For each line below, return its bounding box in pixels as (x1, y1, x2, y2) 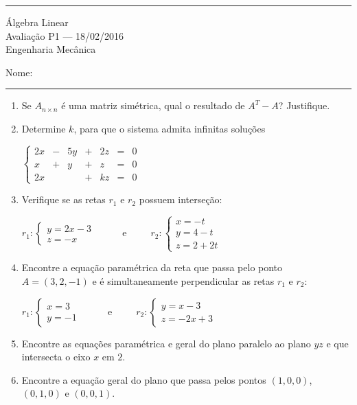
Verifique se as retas (21, 192, 106, 207)
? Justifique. (278, 98, 330, 113)
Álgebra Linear (5, 15, 69, 29)
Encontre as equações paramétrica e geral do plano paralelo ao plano (21, 336, 311, 350)
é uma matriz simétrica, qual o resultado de (61, 98, 245, 113)
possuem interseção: (139, 192, 222, 207)
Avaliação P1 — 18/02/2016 (5, 28, 124, 43)
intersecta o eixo (21, 349, 91, 364)
